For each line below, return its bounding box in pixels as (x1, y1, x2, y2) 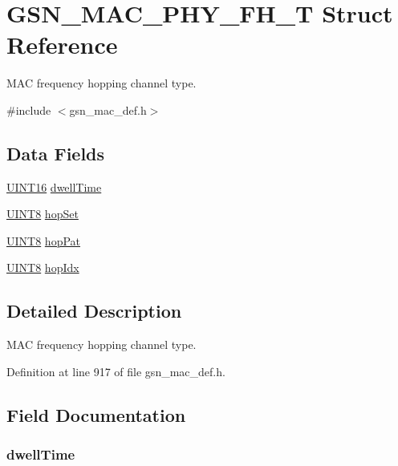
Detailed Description (6, 298, 182, 323)
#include (6, 101, 51, 118)
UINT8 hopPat (6, 232, 80, 249)
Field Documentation (6, 402, 186, 427)
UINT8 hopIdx (6, 259, 79, 276)
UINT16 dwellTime (6, 178, 102, 195)
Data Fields (6, 140, 105, 165)
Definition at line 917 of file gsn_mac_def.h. (6, 363, 225, 379)
